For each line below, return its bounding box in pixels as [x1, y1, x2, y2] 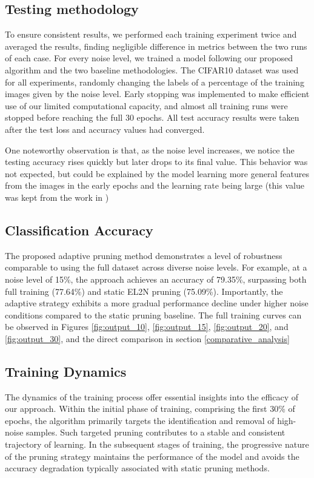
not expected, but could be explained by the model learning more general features [5, 167, 309, 180]
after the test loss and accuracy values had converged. [5, 123, 205, 135]
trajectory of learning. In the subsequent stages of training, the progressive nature [5, 438, 309, 451]
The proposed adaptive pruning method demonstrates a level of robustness [5, 249, 282, 261]
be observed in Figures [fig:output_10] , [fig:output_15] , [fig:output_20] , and [5, 320, 289, 333]
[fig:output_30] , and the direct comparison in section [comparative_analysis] [5, 332, 290, 345]
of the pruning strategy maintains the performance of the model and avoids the [5, 449, 299, 462]
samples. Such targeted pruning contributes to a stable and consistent [26, 426, 286, 439]
